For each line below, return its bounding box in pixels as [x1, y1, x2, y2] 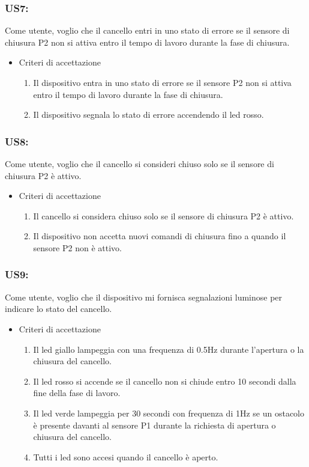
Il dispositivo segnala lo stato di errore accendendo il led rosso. [33, 108, 264, 121]
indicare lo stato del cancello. [5, 302, 112, 315]
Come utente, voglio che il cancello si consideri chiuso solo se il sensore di [5, 157, 274, 169]
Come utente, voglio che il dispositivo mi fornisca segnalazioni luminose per [5, 290, 283, 303]
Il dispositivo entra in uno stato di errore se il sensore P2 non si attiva [33, 76, 292, 88]
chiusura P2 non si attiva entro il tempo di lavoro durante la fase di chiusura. [5, 35, 290, 48]
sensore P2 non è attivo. [33, 241, 122, 254]
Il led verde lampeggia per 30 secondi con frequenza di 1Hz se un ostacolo [33, 406, 305, 419]
